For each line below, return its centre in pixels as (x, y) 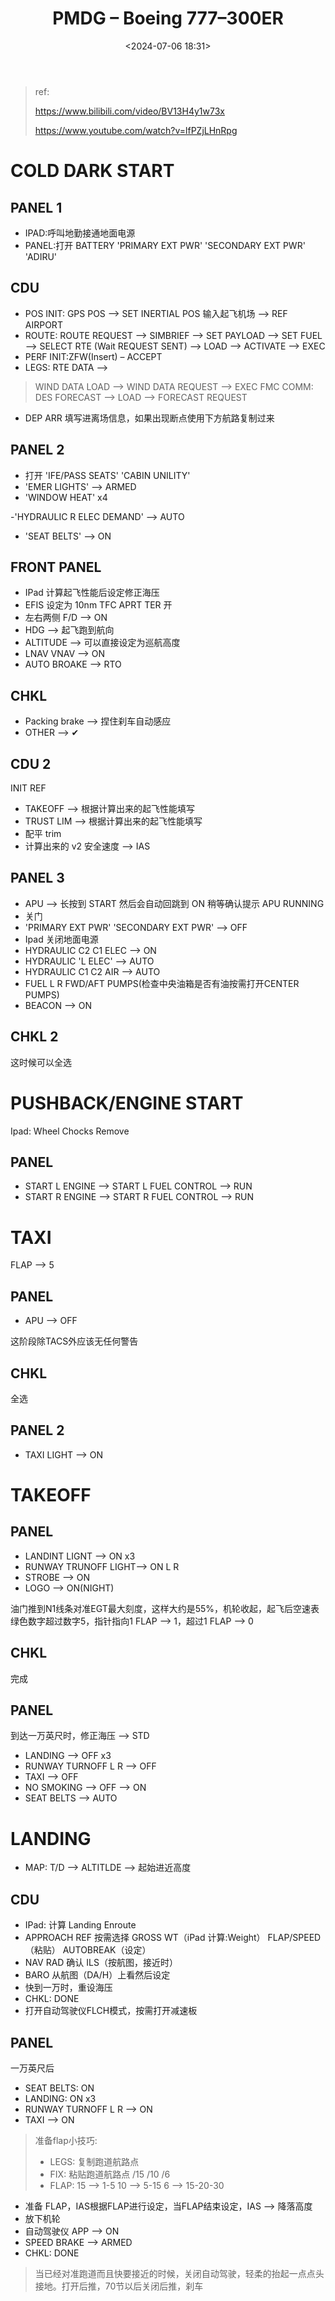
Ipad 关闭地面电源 (61, 939)
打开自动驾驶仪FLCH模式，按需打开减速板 (111, 2011)
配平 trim (43, 833)
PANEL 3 (37, 878)
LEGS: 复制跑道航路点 (94, 2161)
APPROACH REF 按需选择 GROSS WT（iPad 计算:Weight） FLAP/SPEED (173, 1938)
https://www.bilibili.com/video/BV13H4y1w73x (129, 111)
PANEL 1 (36, 207)
